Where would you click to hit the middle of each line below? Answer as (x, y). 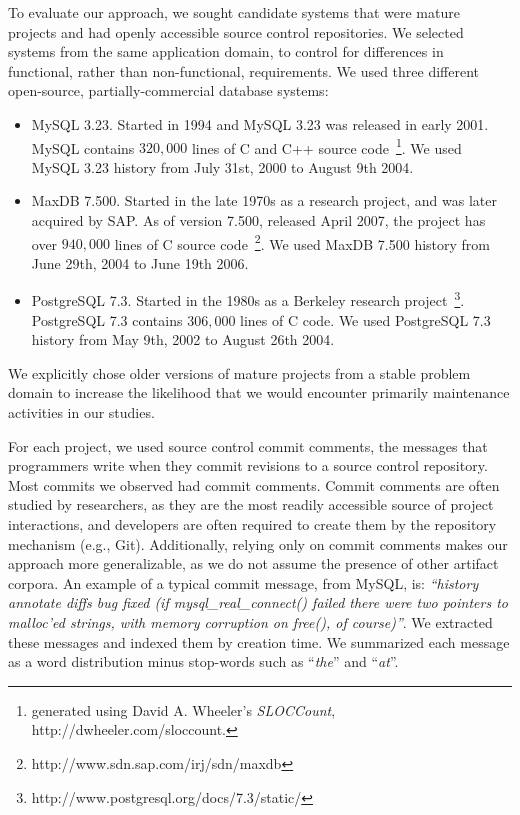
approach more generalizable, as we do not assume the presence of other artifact (253, 563)
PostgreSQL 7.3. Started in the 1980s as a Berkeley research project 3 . (248, 299)
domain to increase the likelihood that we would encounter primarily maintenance (259, 392)
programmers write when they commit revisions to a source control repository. (248, 465)
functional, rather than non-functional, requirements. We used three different (244, 70)
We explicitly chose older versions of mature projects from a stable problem (239, 372)
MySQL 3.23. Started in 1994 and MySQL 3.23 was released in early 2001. (260, 123)
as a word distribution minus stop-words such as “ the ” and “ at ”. (203, 661)
